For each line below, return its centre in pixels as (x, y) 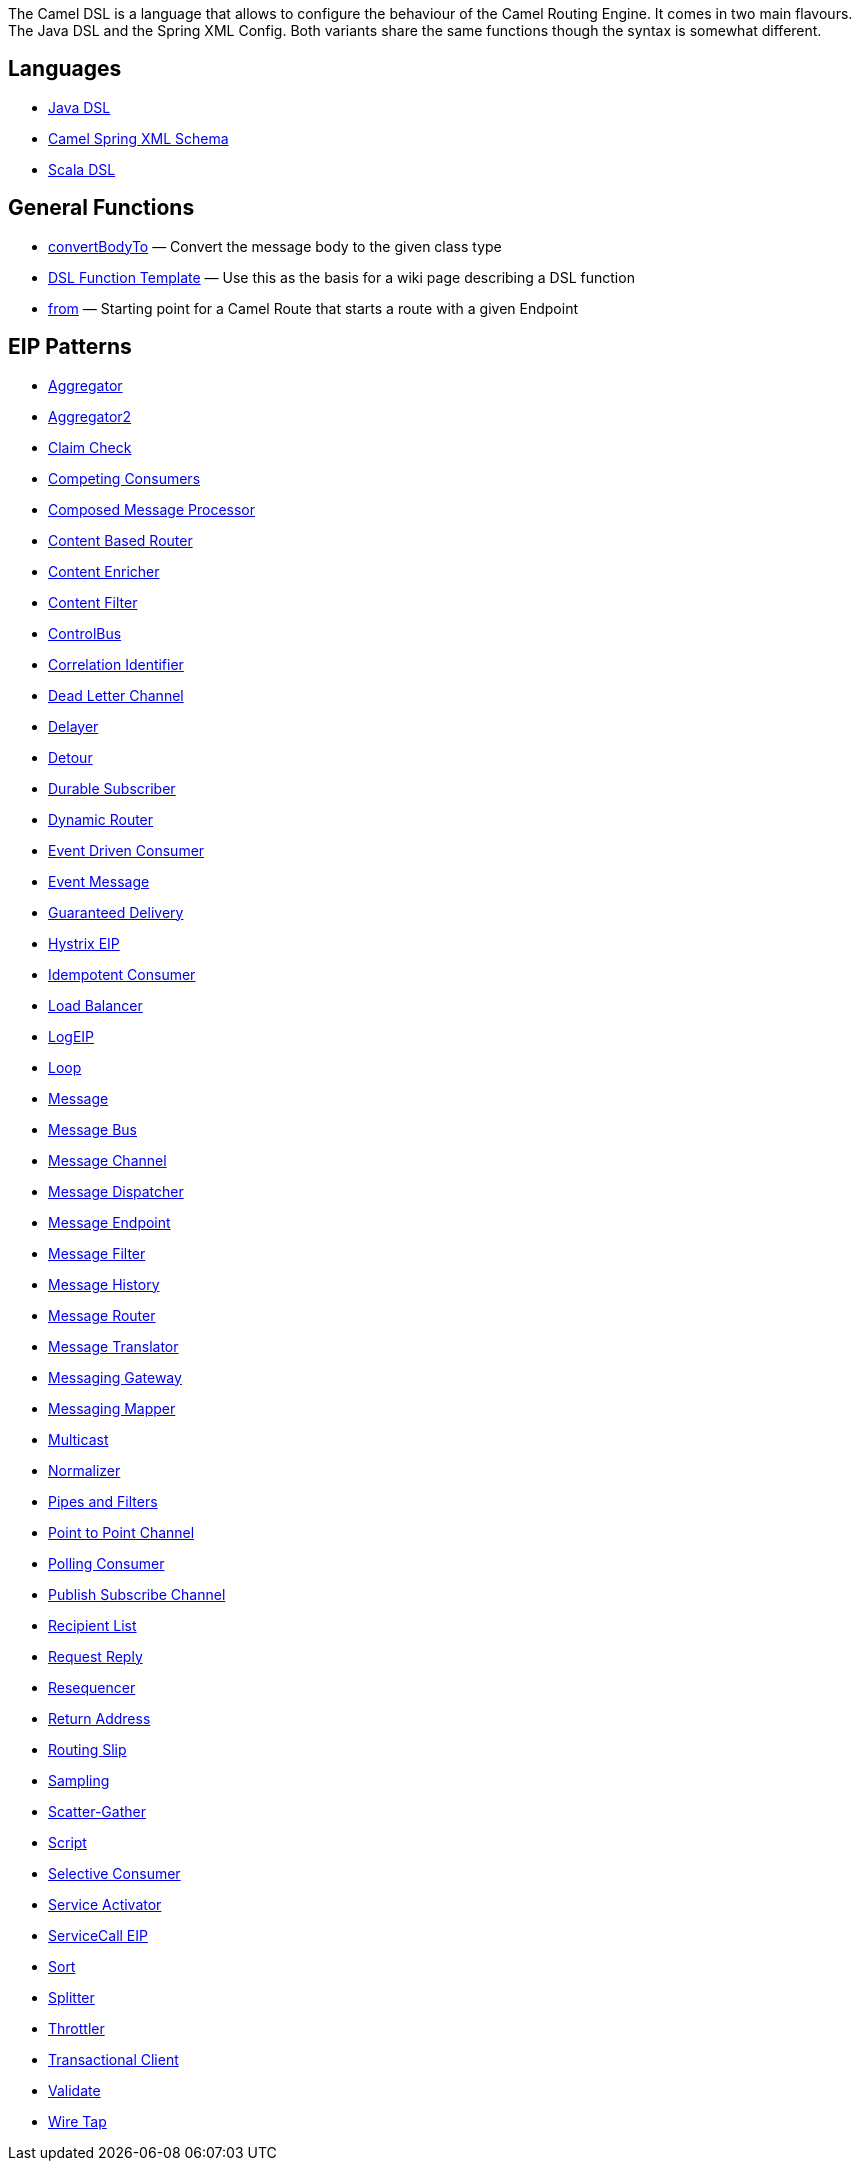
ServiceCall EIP (98, 1935)
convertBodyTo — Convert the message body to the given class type (275, 246)
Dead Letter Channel (116, 695)
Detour (70, 757)
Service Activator (105, 1904)
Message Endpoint (109, 1222)
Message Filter (97, 1253)
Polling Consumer (106, 1563)
